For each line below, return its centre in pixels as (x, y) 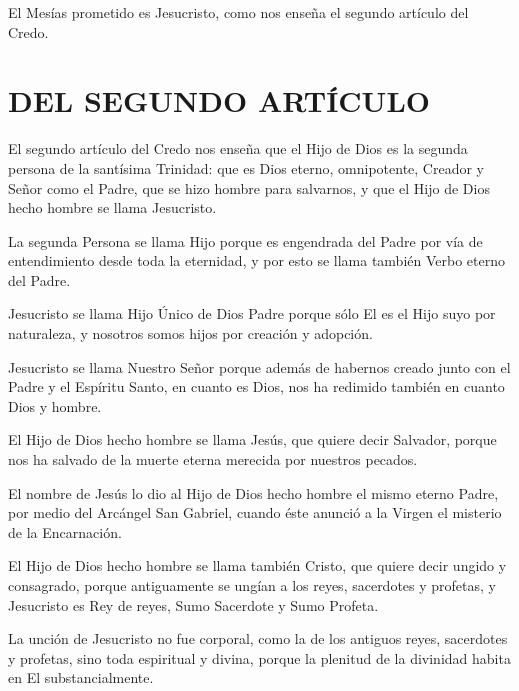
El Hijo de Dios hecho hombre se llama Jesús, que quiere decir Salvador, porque (252, 439)
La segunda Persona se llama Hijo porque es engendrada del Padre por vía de (245, 240)
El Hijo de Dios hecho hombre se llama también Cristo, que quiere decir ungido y (257, 565)
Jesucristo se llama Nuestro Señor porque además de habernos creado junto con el (259, 366)
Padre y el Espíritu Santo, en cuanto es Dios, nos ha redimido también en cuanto (256, 386)
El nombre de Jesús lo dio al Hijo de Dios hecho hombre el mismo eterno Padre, (253, 492)
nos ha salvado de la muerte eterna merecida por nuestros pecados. (213, 459)
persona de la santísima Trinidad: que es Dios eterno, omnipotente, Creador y (246, 167)
